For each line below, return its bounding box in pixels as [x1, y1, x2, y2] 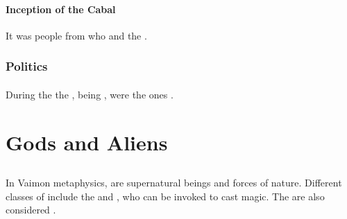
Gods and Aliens [6, 128, 168, 156]
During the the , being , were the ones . [6, 87, 173, 101]
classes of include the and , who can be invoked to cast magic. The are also [6, 189, 325, 203]
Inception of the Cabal [6, 1, 116, 16]
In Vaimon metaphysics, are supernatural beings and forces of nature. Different [6, 175, 342, 190]
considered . [6, 202, 56, 217]
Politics [6, 58, 48, 75]
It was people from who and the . [6, 28, 147, 42]
